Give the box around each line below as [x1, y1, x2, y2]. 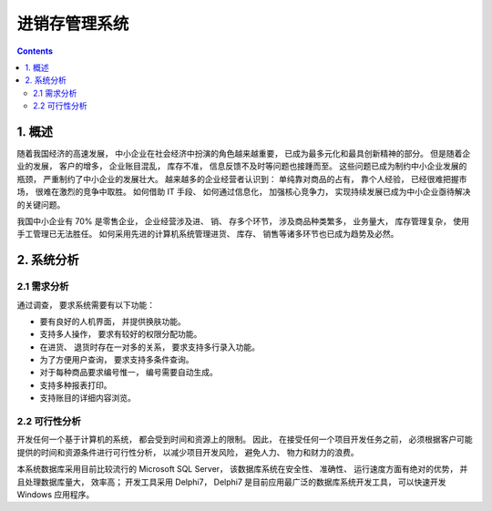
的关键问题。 [16, 199, 66, 210]
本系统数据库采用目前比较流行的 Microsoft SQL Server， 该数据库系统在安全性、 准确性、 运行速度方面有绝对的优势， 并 [16, 464, 468, 475]
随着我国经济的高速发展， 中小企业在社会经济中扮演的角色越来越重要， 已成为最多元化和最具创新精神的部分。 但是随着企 [16, 148, 471, 159]
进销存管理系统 [16, 14, 129, 34]
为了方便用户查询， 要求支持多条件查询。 [39, 354, 194, 365]
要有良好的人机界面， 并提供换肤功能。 [39, 315, 186, 327]
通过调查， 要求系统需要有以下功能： [16, 299, 155, 310]
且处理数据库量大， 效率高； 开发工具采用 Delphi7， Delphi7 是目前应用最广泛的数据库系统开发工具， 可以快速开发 [16, 476, 446, 487]
